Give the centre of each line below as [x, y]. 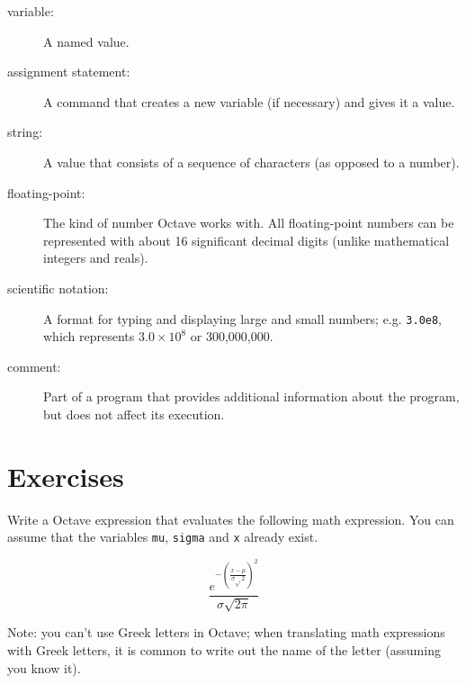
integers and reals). [96, 258]
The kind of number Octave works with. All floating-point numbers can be [249, 223]
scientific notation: [58, 288]
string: [25, 132]
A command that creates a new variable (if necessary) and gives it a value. [249, 101]
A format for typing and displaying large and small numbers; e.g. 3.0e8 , [243, 318]
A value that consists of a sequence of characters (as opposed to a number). [251, 162]
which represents [89, 336]
